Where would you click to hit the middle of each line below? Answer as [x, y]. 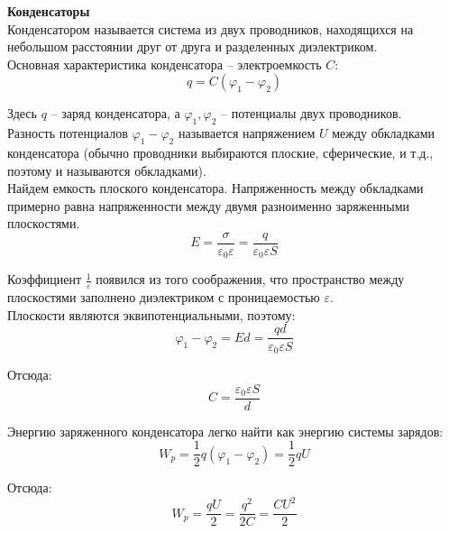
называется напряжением [247, 133]
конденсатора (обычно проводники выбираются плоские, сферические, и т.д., [220, 152]
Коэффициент [45, 279]
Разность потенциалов [68, 133]
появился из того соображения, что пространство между [250, 279]
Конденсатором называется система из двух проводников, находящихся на [211, 28]
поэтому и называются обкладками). [107, 170]
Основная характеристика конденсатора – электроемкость [165, 64]
